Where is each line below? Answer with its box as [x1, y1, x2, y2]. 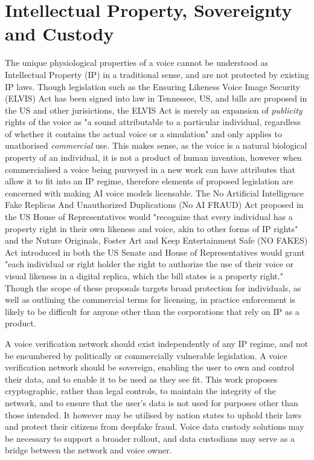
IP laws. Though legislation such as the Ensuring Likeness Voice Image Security [5, 80, 300, 92]
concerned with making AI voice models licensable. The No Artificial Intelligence [5, 186, 304, 199]
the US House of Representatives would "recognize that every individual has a [5, 210, 293, 223]
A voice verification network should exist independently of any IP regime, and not [5, 337, 309, 349]
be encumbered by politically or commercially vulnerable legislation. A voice [5, 349, 287, 361]
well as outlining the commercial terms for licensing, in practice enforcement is [5, 293, 296, 306]
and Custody [5, 21, 114, 46]
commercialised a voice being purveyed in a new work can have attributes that [5, 163, 295, 175]
